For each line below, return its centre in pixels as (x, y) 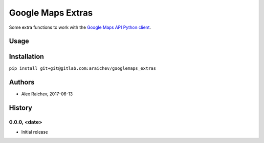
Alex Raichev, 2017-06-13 (47, 94)
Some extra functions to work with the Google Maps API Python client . (80, 27)
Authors (22, 82)
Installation (26, 57)
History (21, 108)
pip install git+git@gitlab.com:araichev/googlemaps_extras (83, 69)
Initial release (35, 132)
